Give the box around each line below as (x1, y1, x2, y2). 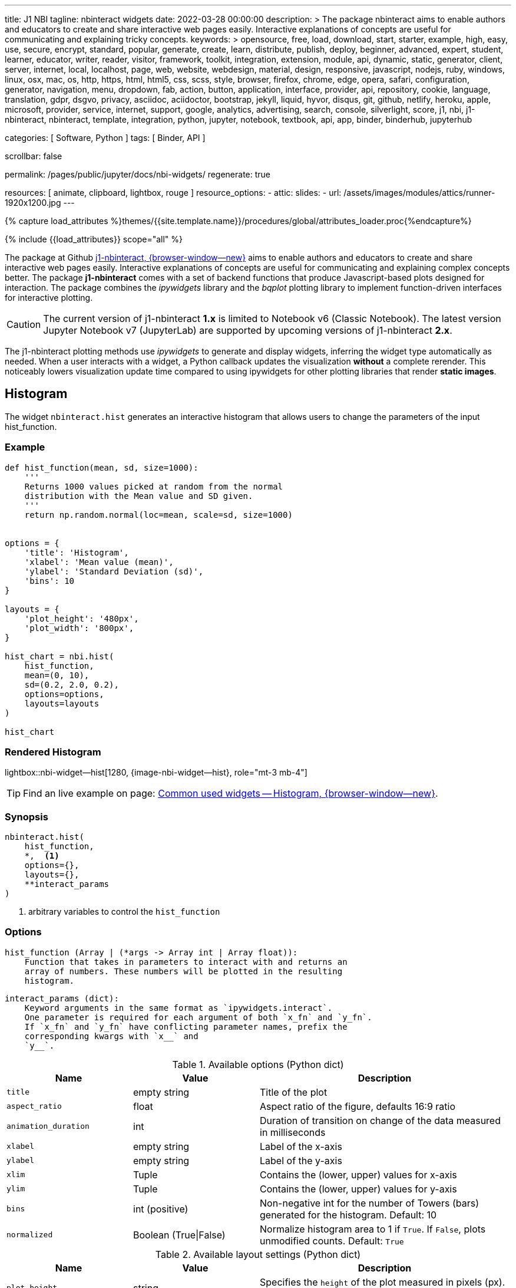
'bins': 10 (24, 576, 75, 586)
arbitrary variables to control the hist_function (28, 906, 220, 917)
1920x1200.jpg (5, 198, 61, 208)
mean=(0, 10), (24, 670, 90, 680)
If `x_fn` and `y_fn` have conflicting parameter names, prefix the (24, 1021, 348, 1031)
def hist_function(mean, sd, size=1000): (5, 462, 199, 472)
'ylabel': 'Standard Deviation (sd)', (24, 566, 204, 576)
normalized (6, 1230, 53, 1240)
